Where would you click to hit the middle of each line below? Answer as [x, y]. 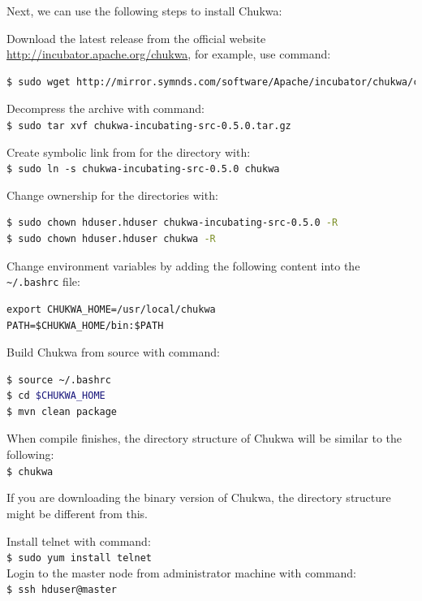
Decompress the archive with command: [105, 108]
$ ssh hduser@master [62, 590]
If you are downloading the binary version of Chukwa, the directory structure [199, 497]
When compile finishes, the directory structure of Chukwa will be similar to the [205, 438]
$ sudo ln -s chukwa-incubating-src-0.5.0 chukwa [143, 169]
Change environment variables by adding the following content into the [183, 265]
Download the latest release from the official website [136, 38]
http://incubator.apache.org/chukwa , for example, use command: [169, 54]
